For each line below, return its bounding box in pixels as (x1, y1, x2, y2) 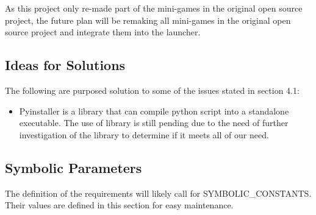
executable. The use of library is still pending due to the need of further (19, 116, 289, 129)
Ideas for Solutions (5, 55, 126, 74)
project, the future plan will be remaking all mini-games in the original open (5, 13, 291, 26)
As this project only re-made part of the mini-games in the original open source (5, 2, 303, 14)
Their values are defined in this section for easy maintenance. (5, 199, 234, 211)
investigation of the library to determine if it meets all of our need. (19, 128, 269, 141)
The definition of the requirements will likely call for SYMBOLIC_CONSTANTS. (5, 186, 312, 199)
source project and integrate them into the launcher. (5, 26, 201, 38)
